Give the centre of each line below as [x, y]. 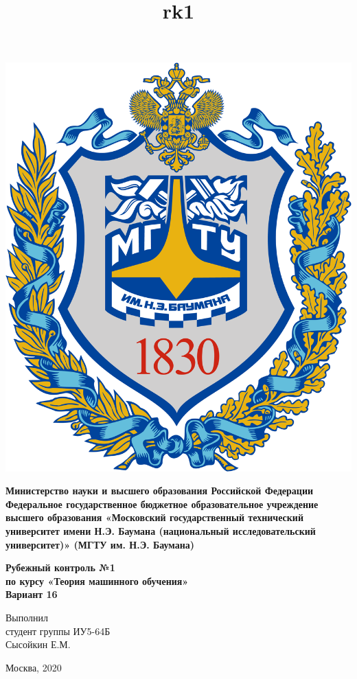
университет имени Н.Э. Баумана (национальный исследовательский [161, 531]
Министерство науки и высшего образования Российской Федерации [160, 491]
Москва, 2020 [34, 667]
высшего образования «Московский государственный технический [154, 517]
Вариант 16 [32, 594]
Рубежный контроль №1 [60, 567]
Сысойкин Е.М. [38, 644]
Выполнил [27, 617]
